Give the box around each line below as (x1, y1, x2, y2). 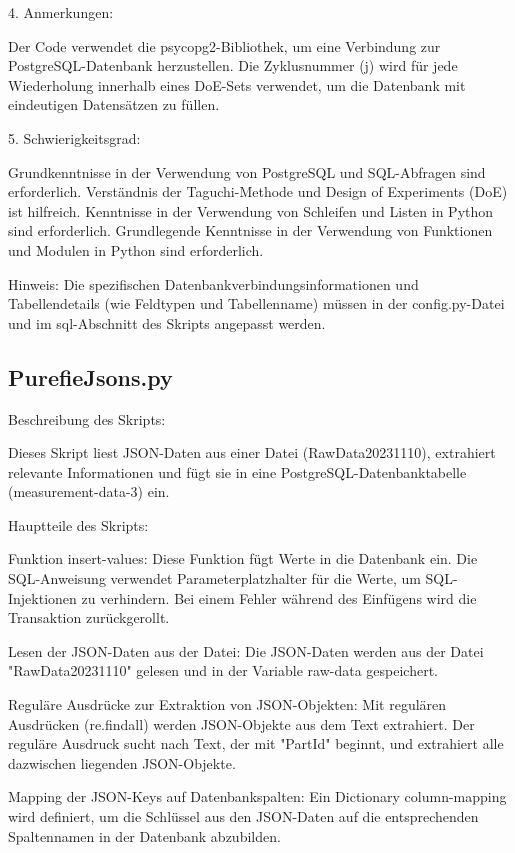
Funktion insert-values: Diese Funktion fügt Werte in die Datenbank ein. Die (8, 548, 478, 569)
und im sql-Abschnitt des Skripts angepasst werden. (8, 312, 326, 333)
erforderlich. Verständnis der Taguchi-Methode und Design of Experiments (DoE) (8, 181, 508, 202)
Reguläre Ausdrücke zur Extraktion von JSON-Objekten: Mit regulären (8, 694, 447, 715)
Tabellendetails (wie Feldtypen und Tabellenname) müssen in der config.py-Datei (8, 293, 505, 314)
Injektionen (8, 587, 77, 608)
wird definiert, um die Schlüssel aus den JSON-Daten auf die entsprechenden (8, 806, 479, 827)
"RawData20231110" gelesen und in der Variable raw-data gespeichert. (8, 660, 438, 681)
